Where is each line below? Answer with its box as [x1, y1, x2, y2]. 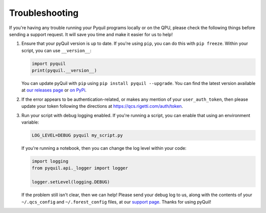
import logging [32, 158, 68, 164]
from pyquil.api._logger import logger [32, 166, 128, 171]
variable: [21, 119, 39, 126]
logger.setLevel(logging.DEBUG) [32, 179, 110, 185]
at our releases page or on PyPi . [21, 87, 87, 93]
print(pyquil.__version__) [32, 68, 97, 74]
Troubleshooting [9, 7, 79, 18]
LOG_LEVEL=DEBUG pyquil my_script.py [32, 132, 123, 138]
